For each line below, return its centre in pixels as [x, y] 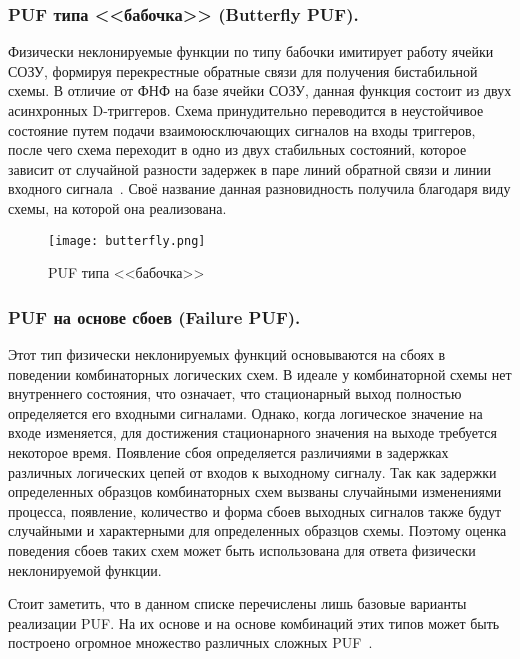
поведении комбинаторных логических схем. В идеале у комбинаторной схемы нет [260, 373]
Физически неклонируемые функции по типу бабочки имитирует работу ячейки [251, 51]
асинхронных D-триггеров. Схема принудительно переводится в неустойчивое [246, 110]
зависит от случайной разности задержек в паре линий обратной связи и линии [249, 168]
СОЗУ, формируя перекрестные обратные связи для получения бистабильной [243, 70]
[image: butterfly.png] [127, 240]
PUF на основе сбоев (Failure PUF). [154, 316]
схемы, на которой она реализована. [117, 207]
